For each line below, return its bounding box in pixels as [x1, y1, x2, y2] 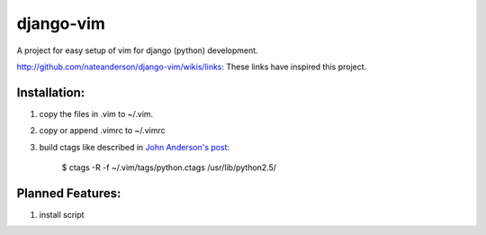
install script [39, 209, 85, 220]
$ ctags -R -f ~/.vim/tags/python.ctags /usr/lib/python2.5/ [61, 162, 277, 173]
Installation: [16, 85, 85, 100]
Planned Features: [16, 185, 121, 201]
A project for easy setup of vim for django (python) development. [16, 45, 258, 56]
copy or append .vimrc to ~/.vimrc [39, 125, 166, 136]
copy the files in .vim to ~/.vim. [39, 108, 154, 119]
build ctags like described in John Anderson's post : [39, 141, 229, 152]
